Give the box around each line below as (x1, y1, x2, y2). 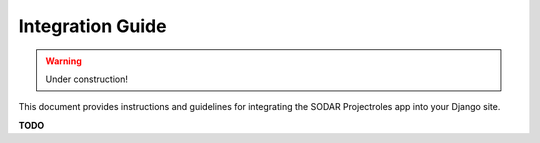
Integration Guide (18, 15, 167, 37)
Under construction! (45, 73, 129, 85)
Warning (45, 55, 82, 67)
